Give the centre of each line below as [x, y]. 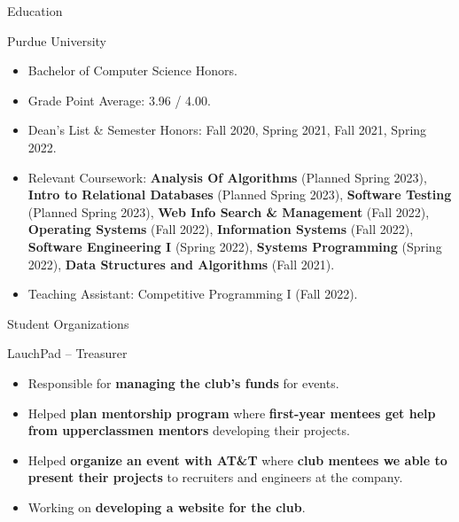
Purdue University [57, 40]
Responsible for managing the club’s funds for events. [183, 382]
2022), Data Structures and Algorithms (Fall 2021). [181, 264]
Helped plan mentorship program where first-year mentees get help [232, 413]
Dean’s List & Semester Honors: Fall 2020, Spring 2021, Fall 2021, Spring [227, 130]
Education [35, 11]
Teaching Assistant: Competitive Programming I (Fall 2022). [193, 294]
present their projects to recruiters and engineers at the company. [215, 477]
